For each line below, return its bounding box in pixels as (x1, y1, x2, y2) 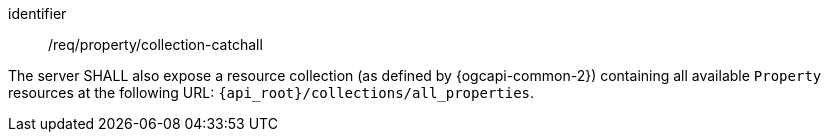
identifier (8, 5, 67, 22)
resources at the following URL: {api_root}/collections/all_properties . (8, 84, 535, 101)
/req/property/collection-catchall (48, 36, 263, 53)
